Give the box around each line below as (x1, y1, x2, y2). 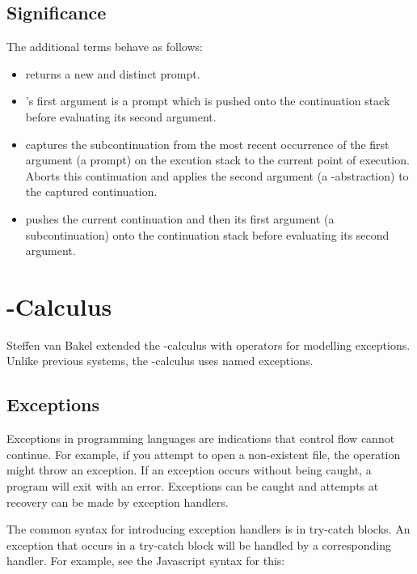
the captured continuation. (25, 183, 158, 200)
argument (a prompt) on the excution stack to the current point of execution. (25, 151, 410, 168)
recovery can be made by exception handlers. (6, 493, 229, 510)
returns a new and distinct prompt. (25, 65, 200, 82)
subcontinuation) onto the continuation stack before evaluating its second (25, 226, 390, 243)
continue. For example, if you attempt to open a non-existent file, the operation (6, 445, 401, 462)
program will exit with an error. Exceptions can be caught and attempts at (6, 478, 379, 495)
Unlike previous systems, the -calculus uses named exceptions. (6, 352, 314, 369)
